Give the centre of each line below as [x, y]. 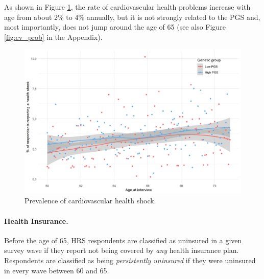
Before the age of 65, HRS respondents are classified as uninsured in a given [123, 240]
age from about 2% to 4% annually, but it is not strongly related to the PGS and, [132, 17]
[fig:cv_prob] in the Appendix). [53, 37]
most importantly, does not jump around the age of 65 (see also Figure [115, 27]
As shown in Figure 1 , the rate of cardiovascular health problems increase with [127, 7]
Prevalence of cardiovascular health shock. [90, 201]
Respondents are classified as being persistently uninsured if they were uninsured [130, 260]
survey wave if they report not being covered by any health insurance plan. [122, 250]
